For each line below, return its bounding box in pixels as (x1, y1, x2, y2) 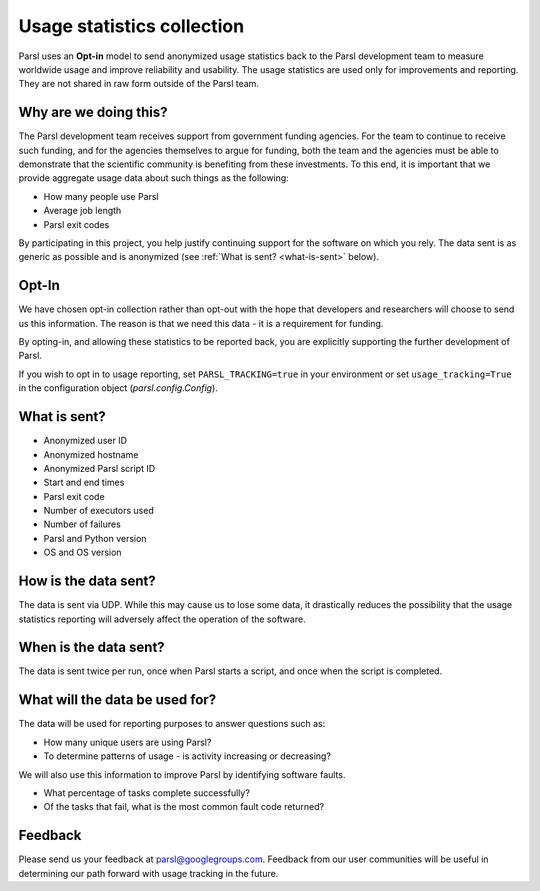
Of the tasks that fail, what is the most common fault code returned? (43, 801, 325, 813)
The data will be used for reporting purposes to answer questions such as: (18, 718, 326, 730)
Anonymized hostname (43, 448, 139, 460)
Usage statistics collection (18, 15, 245, 37)
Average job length (43, 205, 122, 217)
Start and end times (43, 476, 125, 489)
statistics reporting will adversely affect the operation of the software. (18, 613, 306, 625)
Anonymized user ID (43, 435, 128, 447)
